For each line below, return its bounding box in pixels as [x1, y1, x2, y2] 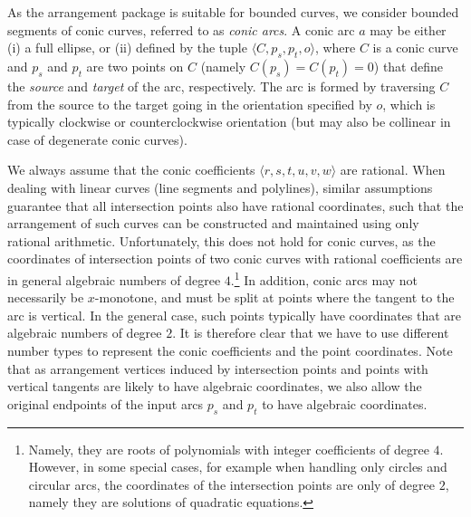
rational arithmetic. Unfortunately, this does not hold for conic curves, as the [7, 231, 436, 250]
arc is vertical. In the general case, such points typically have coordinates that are [7, 305, 462, 324]
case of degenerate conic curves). [7, 129, 187, 148]
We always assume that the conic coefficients [7, 160, 255, 179]
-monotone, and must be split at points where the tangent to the [94, 288, 455, 307]
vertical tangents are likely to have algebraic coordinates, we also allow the [7, 377, 422, 396]
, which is [382, 94, 436, 113]
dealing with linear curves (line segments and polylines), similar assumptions [7, 177, 433, 196]
